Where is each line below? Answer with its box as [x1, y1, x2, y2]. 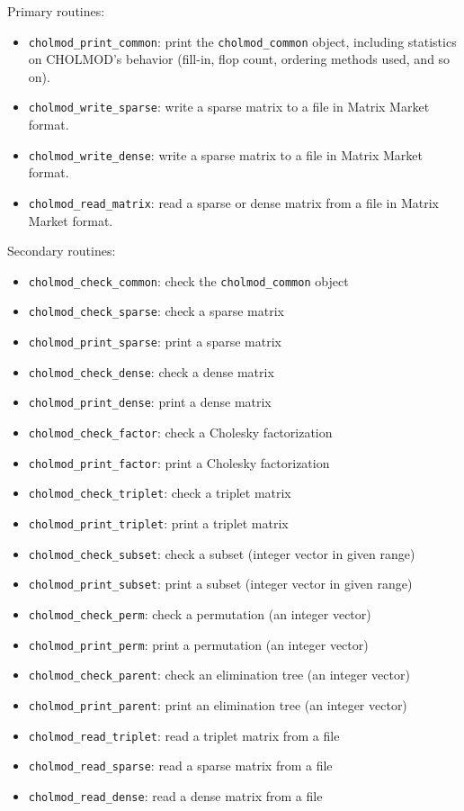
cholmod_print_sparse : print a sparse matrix [28, 332, 281, 351]
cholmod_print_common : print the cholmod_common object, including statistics [28, 32, 457, 50]
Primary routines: [7, 2, 105, 20]
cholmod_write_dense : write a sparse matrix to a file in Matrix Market [28, 145, 423, 164]
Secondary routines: [7, 241, 116, 260]
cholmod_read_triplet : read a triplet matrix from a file [28, 725, 340, 744]
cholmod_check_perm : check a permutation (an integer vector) [28, 605, 371, 623]
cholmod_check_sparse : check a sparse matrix [28, 302, 284, 320]
